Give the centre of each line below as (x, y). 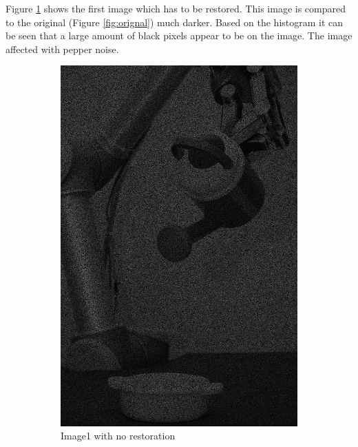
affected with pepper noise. (62, 49)
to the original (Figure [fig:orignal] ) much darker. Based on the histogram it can (175, 22)
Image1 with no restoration (118, 436)
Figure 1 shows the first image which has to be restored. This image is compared (176, 8)
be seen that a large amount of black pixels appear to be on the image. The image (179, 35)
